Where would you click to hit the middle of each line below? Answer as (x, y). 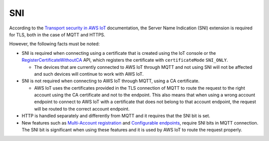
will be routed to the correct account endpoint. (82, 109)
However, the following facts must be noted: (55, 44)
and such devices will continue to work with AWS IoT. (89, 74)
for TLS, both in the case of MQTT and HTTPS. (57, 34)
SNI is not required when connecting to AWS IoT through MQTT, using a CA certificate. (111, 81)
